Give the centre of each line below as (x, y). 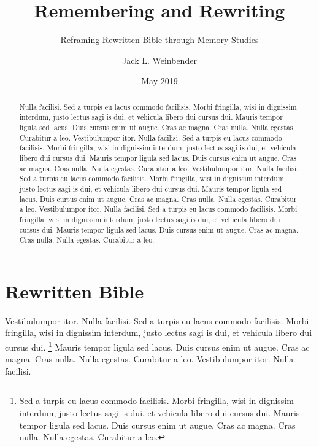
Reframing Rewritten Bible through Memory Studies (159, 40)
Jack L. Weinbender (159, 60)
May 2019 (159, 81)
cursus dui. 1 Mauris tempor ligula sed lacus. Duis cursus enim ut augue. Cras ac (157, 346)
